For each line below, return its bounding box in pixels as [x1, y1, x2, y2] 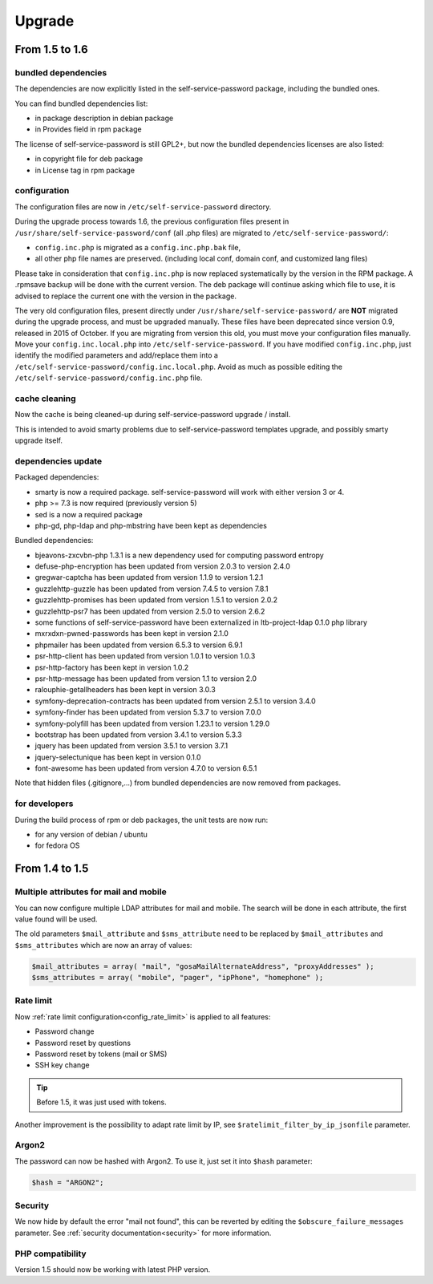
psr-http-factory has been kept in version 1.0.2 [34, 662, 189, 672]
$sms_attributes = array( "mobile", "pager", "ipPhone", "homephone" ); [31, 973, 324, 982]
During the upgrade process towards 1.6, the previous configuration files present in [14, 217, 289, 226]
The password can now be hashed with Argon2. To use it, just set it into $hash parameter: [14, 1156, 313, 1166]
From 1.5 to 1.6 [14, 43, 88, 56]
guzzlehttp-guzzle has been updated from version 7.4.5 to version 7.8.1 [34, 584, 269, 593]
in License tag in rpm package [34, 165, 136, 175]
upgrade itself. [14, 435, 63, 445]
